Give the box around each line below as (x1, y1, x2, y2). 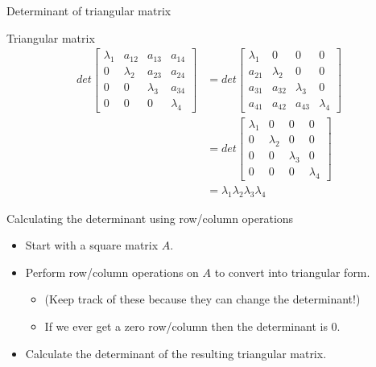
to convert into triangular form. (214, 263, 370, 280)
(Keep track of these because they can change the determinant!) (44, 291, 361, 307)
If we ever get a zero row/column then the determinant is (44, 318, 328, 335)
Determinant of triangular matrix (6, 2, 171, 19)
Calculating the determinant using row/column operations (6, 209, 294, 226)
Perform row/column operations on (25, 263, 199, 280)
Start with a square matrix (25, 237, 159, 254)
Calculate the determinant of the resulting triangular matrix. (25, 344, 327, 361)
